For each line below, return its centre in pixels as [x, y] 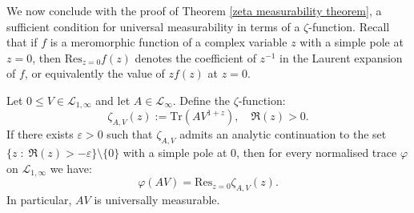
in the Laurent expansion [341, 57]
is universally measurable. [157, 199]
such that [130, 134]
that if [22, 42]
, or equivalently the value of [94, 73]
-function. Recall [349, 26]
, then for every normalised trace [317, 153]
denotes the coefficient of [195, 57]
